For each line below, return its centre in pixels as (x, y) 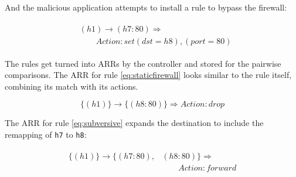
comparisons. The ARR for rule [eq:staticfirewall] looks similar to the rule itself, (148, 75)
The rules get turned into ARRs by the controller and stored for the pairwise (143, 63)
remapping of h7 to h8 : (46, 135)
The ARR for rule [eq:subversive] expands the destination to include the (134, 123)
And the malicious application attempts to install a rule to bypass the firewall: (146, 7)
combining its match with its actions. (72, 86)
